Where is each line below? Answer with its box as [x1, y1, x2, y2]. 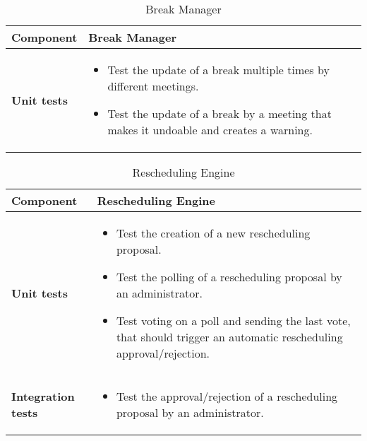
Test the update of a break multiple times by [107, 61, 330, 78]
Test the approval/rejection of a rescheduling [116, 388, 338, 404]
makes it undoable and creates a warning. [107, 122, 313, 138]
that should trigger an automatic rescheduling [116, 329, 343, 345]
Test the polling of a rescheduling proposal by [116, 269, 342, 285]
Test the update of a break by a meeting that [107, 105, 332, 122]
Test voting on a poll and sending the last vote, [116, 312, 351, 329]
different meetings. [107, 78, 199, 94]
